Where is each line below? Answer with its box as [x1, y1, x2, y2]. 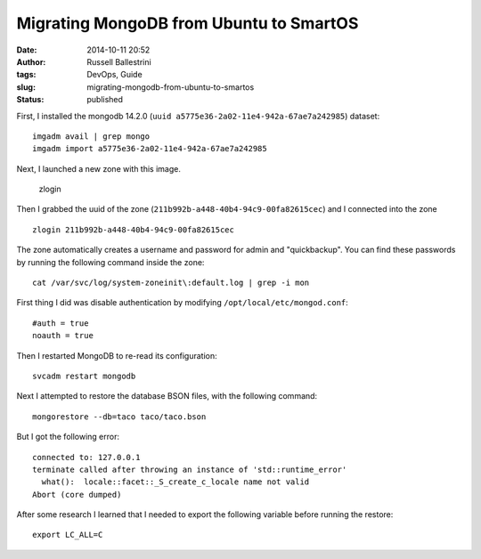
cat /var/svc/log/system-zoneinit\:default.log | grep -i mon [32, 278, 310, 288]
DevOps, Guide [86, 69, 143, 80]
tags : [16, 69, 37, 80]
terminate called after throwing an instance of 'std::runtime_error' [32, 464, 347, 474]
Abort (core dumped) [32, 490, 122, 499]
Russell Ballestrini [86, 56, 151, 67]
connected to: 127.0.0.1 [32, 452, 141, 462]
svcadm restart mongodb [32, 370, 136, 381]
